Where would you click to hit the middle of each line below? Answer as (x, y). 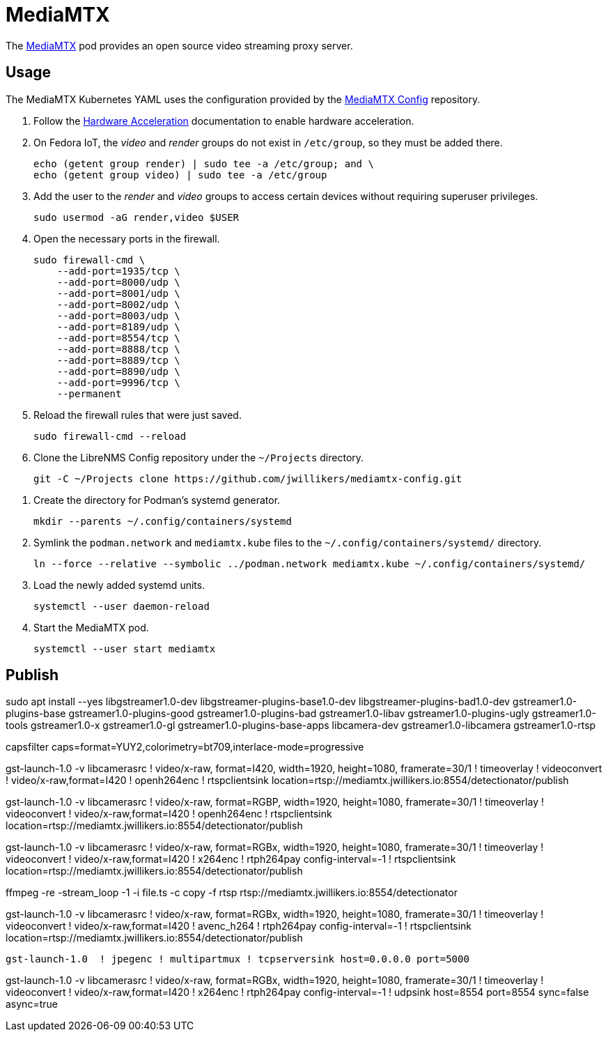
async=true (32, 1004)
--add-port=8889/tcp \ (118, 360)
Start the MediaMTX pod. (91, 627)
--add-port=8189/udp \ (118, 327)
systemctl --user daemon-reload (122, 606)
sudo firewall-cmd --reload (110, 436)
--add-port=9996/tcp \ (118, 382)
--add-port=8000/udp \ (118, 282)
